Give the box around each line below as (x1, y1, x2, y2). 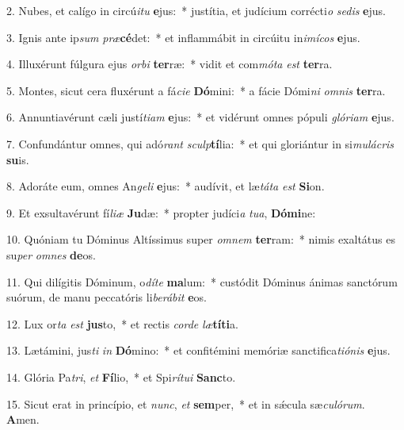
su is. (6, 151, 29, 167)
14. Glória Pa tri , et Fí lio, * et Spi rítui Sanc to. (6, 368, 236, 385)
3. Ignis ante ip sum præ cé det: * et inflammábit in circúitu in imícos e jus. (6, 29, 360, 45)
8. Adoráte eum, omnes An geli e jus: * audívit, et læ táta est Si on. (6, 178, 325, 194)
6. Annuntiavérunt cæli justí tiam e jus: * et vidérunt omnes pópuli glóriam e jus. (6, 109, 394, 125)
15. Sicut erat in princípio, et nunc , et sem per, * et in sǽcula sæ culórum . (6, 395, 365, 412)
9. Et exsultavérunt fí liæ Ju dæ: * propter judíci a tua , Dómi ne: (6, 204, 316, 221)
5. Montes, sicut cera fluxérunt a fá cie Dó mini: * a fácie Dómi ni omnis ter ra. (6, 82, 386, 98)
